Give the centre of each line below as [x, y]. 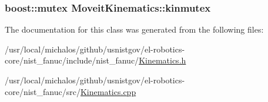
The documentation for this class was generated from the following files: [134, 29]
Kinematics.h [163, 60]
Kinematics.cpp [108, 91]
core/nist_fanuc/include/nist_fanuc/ [72, 60]
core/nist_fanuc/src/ [43, 91]
